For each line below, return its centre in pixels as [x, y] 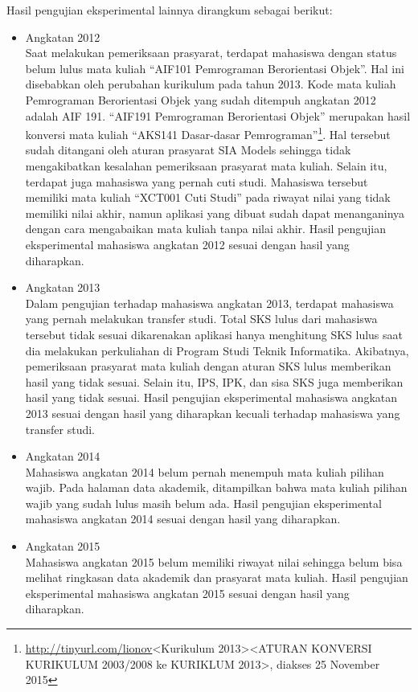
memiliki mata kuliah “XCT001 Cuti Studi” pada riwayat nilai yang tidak [208, 197]
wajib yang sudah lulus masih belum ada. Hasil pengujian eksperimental [203, 503]
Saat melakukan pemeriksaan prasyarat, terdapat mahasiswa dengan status [211, 53]
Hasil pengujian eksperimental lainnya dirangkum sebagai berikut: [170, 10]
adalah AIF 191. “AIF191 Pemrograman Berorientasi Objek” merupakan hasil [218, 115]
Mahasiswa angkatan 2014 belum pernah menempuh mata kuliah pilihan [205, 471]
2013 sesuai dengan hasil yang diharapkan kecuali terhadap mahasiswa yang [213, 413]
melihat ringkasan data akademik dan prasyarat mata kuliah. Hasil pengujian [217, 577]
